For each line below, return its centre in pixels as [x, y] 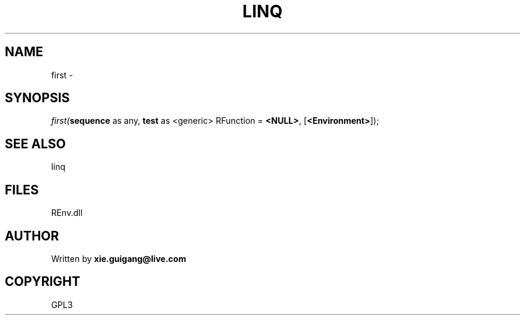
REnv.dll [67, 213]
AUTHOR [32, 236]
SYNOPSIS [37, 98]
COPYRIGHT [43, 282]
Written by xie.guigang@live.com [119, 258]
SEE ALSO [35, 144]
